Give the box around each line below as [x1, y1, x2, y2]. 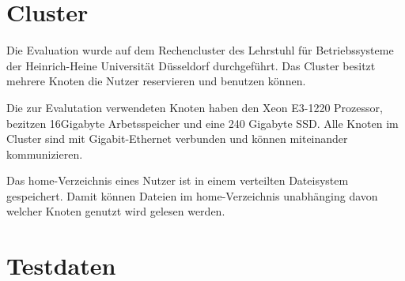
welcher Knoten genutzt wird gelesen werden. [6, 203, 225, 219]
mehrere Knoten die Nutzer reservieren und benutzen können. [6, 73, 306, 89]
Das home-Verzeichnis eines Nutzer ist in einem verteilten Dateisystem [6, 172, 349, 189]
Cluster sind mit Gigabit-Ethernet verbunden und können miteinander [6, 130, 348, 147]
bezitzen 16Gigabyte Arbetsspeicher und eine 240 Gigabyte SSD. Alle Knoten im [6, 114, 399, 131]
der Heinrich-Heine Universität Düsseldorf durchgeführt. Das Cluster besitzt [6, 57, 376, 73]
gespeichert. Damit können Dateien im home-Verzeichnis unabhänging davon [6, 187, 378, 204]
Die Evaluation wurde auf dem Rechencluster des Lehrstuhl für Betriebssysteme [6, 42, 394, 58]
